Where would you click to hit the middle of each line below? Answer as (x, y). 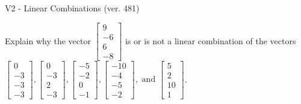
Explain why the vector (48, 40)
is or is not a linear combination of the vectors (211, 40)
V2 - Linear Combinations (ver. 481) (72, 8)
